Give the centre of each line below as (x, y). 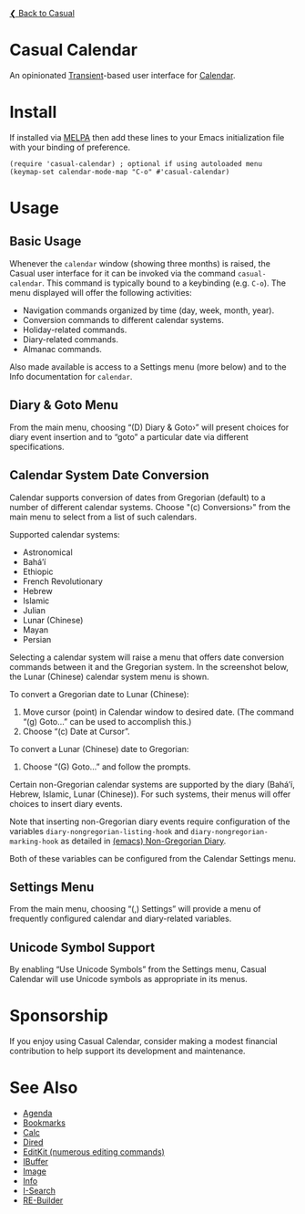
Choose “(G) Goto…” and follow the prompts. (107, 767)
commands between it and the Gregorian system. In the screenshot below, (149, 666)
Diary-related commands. (71, 339)
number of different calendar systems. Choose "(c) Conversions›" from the (150, 507)
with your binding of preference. (70, 147)
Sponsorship (59, 1016)
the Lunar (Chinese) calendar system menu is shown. (109, 676)
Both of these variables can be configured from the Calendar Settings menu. (153, 858)
